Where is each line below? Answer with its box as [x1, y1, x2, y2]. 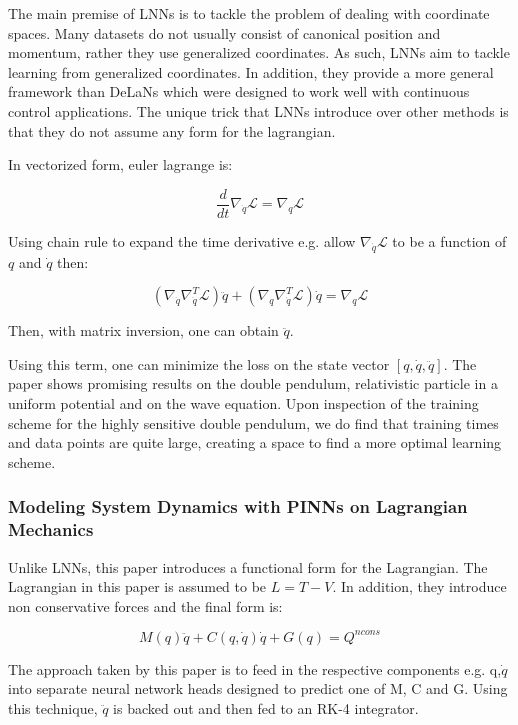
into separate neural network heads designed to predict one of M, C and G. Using [8, 678, 508, 699]
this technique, [8, 697, 98, 718]
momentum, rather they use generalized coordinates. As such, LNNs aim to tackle [8, 42, 510, 63]
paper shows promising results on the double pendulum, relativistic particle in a [8, 373, 498, 394]
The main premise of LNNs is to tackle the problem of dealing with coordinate [8, 3, 490, 23]
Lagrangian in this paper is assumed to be [8, 576, 267, 597]
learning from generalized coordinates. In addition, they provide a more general [8, 61, 494, 82]
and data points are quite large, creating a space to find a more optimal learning [8, 432, 502, 453]
